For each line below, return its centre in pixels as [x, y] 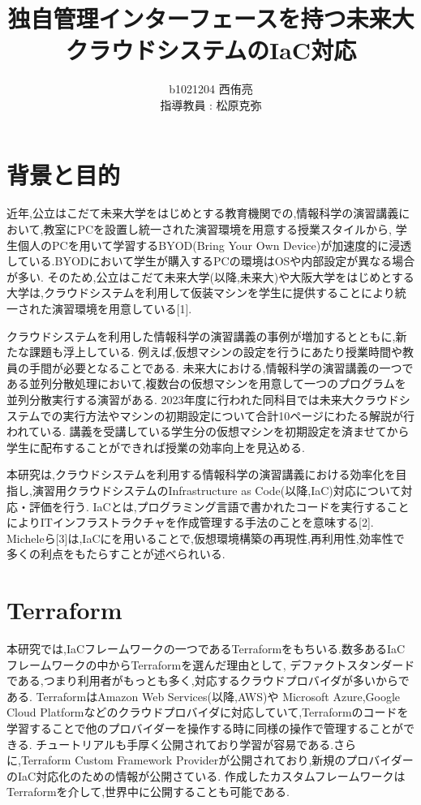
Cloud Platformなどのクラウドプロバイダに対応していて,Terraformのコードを [208, 712]
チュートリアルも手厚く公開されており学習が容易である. [185, 744]
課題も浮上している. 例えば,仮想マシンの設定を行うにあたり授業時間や [216, 352]
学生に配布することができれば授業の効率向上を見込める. [156, 447]
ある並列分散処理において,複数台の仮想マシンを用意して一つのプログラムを [206, 383]
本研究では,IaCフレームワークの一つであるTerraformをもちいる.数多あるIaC [206, 649]
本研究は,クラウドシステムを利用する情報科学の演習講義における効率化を [201, 474]
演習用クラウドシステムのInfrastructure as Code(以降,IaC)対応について [217, 490]
